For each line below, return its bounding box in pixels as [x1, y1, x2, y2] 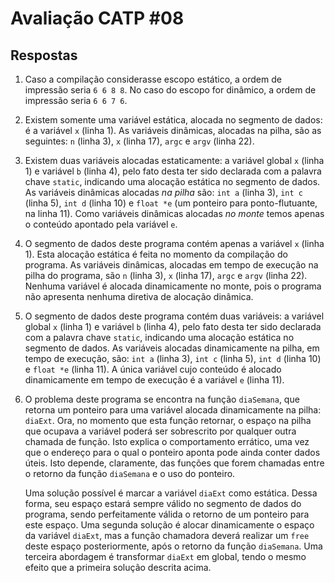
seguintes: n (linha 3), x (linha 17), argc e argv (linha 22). [24, 135, 255, 147]
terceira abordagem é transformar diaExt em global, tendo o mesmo [24, 551, 307, 562]
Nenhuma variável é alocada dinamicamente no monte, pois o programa [24, 280, 322, 292]
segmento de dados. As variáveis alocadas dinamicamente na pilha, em [24, 342, 320, 354]
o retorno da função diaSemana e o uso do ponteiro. [24, 468, 236, 479]
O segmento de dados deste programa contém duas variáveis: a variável [24, 310, 325, 322]
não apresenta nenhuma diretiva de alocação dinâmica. [24, 291, 254, 302]
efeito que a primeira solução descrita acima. [24, 562, 212, 573]
